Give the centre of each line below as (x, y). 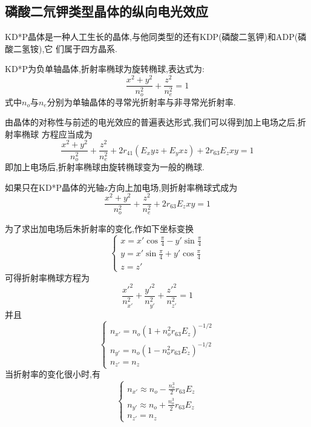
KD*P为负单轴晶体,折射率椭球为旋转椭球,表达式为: (105, 69)
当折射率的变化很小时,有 (53, 374)
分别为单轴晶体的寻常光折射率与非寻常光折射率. (141, 101)
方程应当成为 (67, 134)
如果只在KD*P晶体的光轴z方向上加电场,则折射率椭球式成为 (121, 187)
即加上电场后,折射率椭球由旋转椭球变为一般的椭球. (105, 166)
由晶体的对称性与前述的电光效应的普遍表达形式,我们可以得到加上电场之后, (151, 122)
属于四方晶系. (90, 48)
